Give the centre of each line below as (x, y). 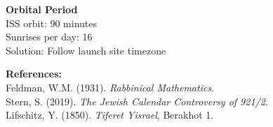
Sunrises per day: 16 (49, 37)
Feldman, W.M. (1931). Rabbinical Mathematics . (110, 87)
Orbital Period (42, 9)
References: (34, 74)
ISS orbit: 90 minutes (52, 23)
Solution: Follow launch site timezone (86, 50)
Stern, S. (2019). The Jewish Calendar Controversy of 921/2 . (137, 101)
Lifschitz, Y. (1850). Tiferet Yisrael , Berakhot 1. (110, 115)
